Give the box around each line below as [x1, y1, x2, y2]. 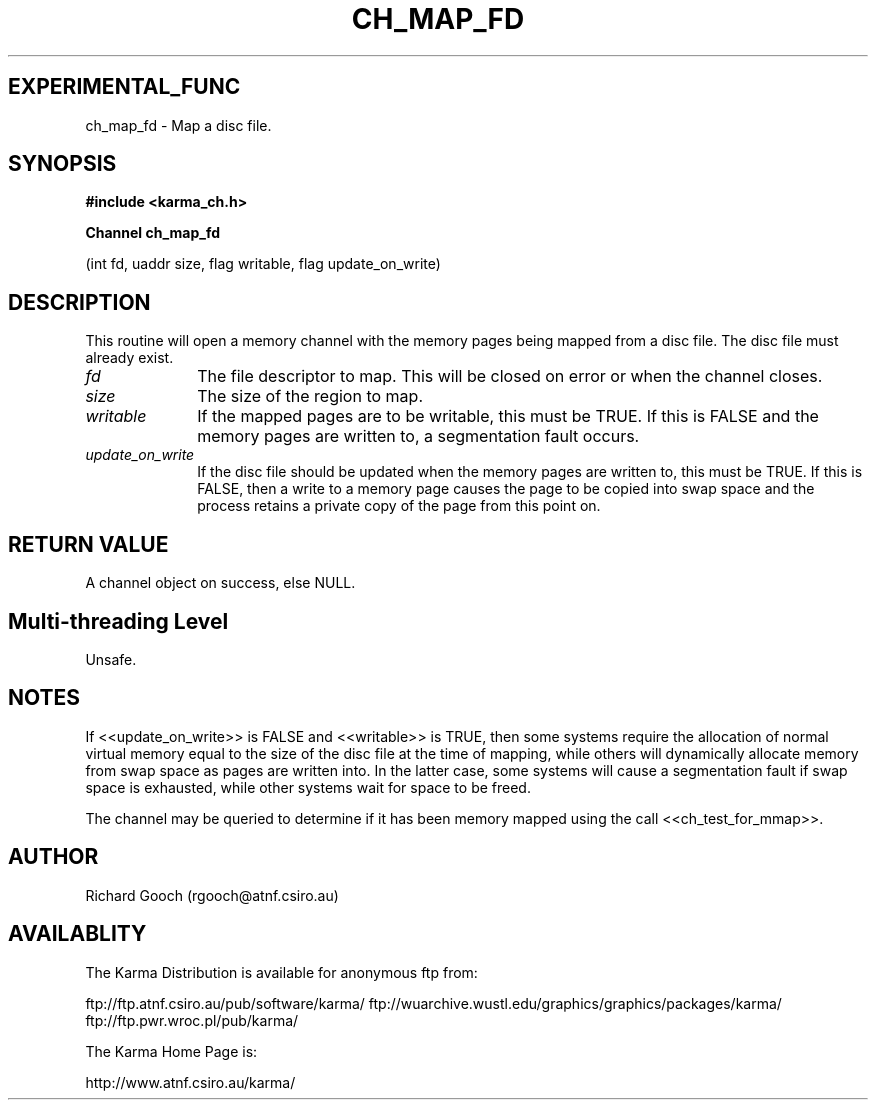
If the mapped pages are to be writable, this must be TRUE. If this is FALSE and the [197, 406, 819, 427]
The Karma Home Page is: [85, 1042, 258, 1060]
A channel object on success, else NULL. [85, 574, 356, 592]
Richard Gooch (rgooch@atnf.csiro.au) [85, 886, 339, 904]
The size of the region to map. [197, 386, 423, 407]
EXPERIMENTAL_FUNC [8, 74, 241, 100]
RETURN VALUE [8, 531, 169, 557]
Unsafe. [85, 650, 137, 668]
